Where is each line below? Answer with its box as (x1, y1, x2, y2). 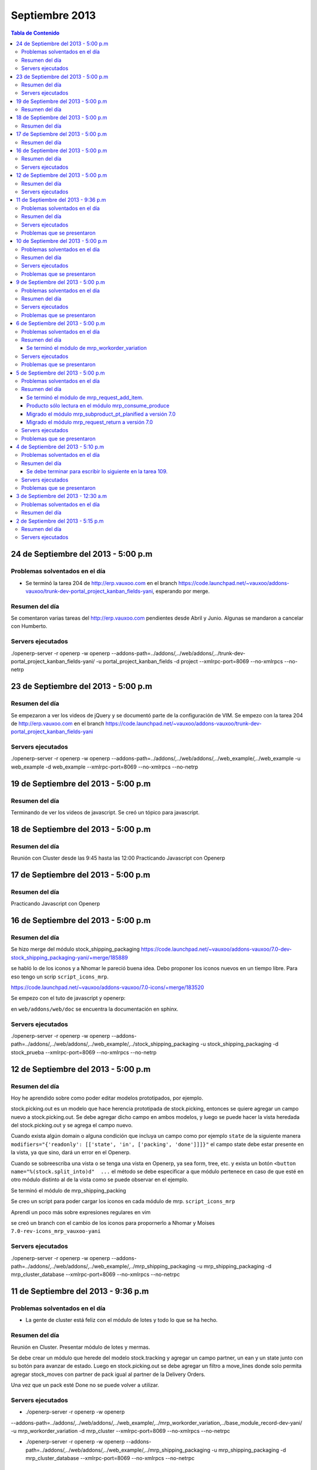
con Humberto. (11, 623, 48, 630)
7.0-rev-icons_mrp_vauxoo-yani (11, 1228, 101, 1235)
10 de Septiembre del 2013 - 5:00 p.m (16, 238, 107, 245)
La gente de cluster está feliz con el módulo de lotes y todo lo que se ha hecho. (25, 1317, 218, 1324)
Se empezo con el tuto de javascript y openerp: (11, 994, 126, 1002)
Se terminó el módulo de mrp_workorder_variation (26, 345, 147, 352)
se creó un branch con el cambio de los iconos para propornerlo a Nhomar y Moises (11, 1219, 215, 1226)
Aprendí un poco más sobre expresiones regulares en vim (11, 1208, 151, 1215)
